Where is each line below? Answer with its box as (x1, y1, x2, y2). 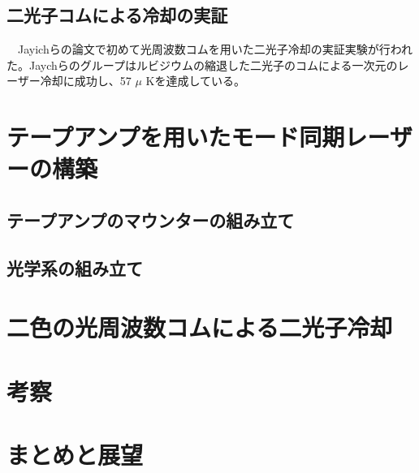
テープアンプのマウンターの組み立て (6, 207, 295, 232)
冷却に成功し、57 (40, 72, 132, 89)
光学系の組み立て (6, 255, 143, 280)
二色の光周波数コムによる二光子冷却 (6, 311, 393, 344)
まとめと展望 (6, 438, 144, 471)
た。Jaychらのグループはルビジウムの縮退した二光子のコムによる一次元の (6, 56, 398, 73)
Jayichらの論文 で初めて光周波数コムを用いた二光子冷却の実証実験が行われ (17, 41, 413, 58)
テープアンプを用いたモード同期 (6, 120, 345, 153)
